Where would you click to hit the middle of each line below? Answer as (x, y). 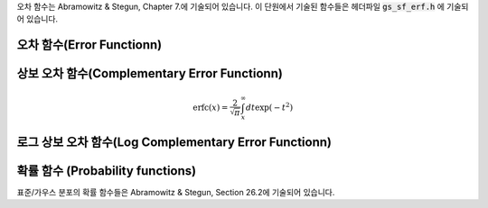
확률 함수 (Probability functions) (107, 171)
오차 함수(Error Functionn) (89, 45)
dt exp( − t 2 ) (269, 106)
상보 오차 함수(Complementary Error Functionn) (150, 73)
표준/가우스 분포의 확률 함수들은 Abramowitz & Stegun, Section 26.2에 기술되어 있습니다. (176, 193)
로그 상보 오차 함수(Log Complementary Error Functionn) (174, 142)
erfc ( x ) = (211, 107)
